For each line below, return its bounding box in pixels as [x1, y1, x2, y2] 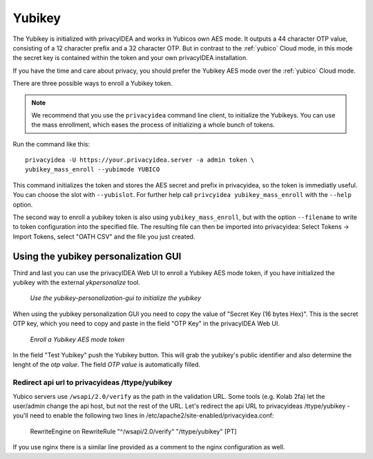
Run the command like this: [12, 140, 90, 148]
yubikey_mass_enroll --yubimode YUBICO [25, 166, 160, 174]
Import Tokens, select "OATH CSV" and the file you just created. [12, 232, 195, 241]
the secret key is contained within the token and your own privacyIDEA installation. [12, 54, 248, 62]
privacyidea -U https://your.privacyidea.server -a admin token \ [25, 156, 255, 164]
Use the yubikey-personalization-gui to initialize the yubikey [30, 294, 202, 302]
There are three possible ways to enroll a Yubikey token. [12, 79, 173, 88]
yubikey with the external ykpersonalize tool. [12, 279, 141, 287]
